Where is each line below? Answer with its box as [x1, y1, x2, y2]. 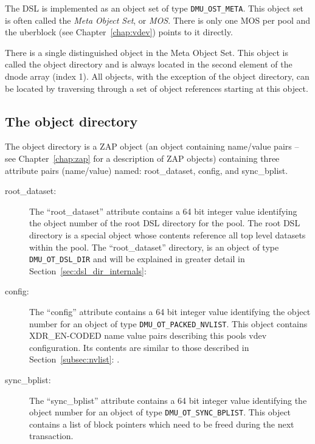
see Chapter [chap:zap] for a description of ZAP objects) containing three [5, 152, 280, 165]
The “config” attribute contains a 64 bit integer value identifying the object [29, 305, 311, 318]
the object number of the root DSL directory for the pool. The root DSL [29, 217, 300, 229]
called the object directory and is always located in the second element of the [5, 58, 292, 71]
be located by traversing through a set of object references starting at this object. [5, 82, 308, 94]
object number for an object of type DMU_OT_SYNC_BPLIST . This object [29, 406, 291, 418]
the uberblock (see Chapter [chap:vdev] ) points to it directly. [5, 26, 233, 38]
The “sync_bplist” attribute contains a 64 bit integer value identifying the [29, 394, 307, 406]
